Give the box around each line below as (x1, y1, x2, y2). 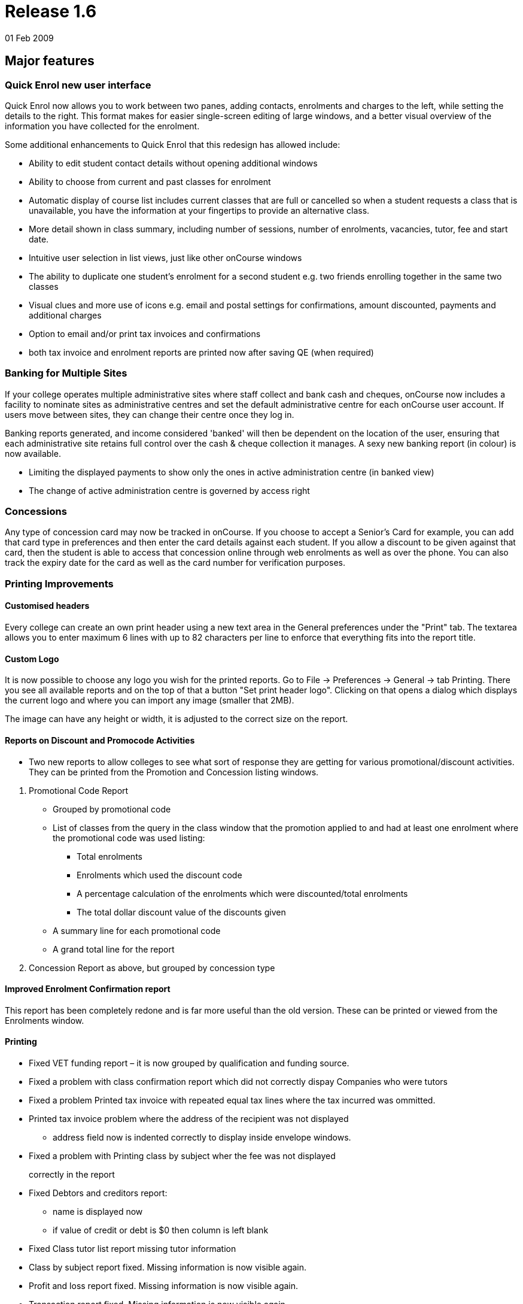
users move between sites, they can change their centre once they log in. (5, 409, 294, 420)
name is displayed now (53, 1206, 143, 1217)
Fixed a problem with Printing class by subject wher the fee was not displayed (29, 1150, 336, 1161)
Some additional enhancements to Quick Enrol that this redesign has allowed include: (5, 139, 340, 150)
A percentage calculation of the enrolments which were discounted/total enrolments (77, 888, 408, 899)
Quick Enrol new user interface (5, 78, 151, 91)
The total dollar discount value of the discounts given (77, 906, 286, 917)
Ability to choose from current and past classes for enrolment (29, 176, 271, 187)
